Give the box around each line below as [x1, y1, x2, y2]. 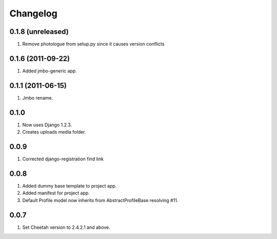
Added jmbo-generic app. [22, 67, 77, 74]
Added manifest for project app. [22, 190, 90, 196]
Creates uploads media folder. [22, 129, 86, 135]
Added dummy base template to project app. [22, 182, 117, 189]
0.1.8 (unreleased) [9, 27, 69, 36]
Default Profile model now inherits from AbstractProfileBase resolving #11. [22, 197, 179, 203]
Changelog [9, 8, 57, 19]
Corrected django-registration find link [22, 156, 104, 162]
